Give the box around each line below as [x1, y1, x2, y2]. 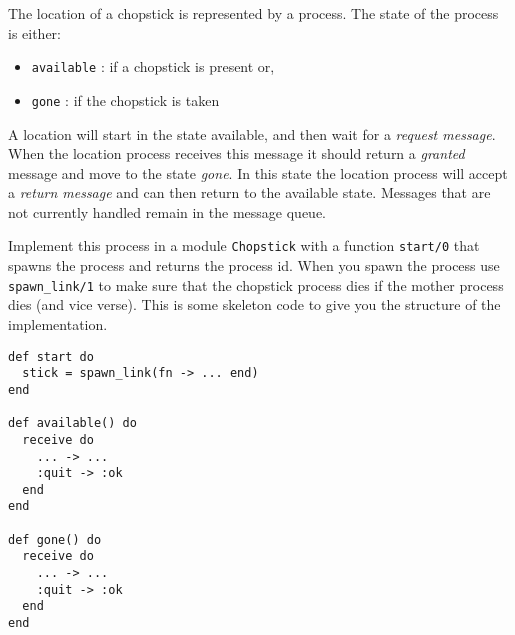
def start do [8, 349, 94, 364]
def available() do [8, 416, 137, 431]
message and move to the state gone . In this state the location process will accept [8, 162, 508, 183]
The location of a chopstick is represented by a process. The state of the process [8, 3, 499, 23]
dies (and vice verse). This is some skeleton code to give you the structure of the [8, 294, 501, 315]
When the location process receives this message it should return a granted [8, 143, 465, 164]
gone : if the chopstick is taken [31, 89, 220, 110]
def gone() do [8, 532, 102, 547]
